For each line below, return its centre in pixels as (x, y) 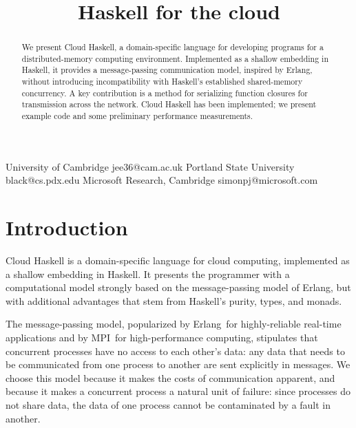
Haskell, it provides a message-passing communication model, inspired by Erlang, (167, 70)
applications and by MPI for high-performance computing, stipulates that (162, 338)
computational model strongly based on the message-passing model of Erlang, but (178, 287)
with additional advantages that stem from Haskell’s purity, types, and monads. (174, 300)
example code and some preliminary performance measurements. (137, 116)
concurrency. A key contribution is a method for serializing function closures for (165, 93)
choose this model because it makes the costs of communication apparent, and (170, 377)
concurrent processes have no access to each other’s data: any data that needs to (175, 351)
